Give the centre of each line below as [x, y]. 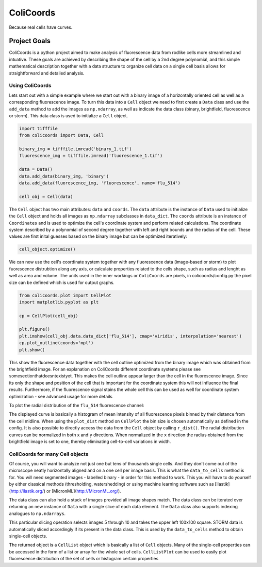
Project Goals [30, 41]
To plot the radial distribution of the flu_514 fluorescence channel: [76, 405]
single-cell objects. [28, 536]
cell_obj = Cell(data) [46, 196]
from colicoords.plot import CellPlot [65, 295]
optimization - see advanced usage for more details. [61, 396]
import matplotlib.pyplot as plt [59, 302]
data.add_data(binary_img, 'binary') [64, 176]
